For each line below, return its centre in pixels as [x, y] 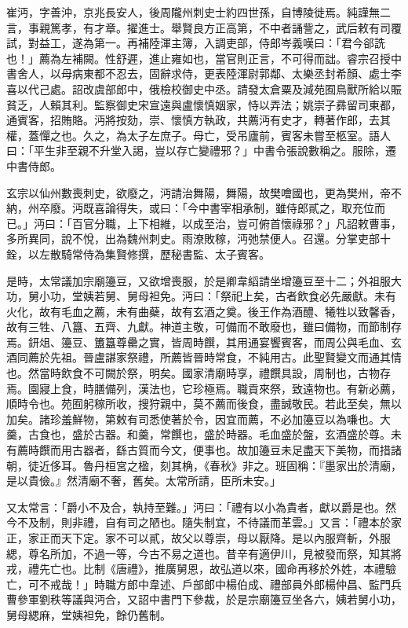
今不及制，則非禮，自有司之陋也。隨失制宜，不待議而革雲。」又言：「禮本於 [199, 522]
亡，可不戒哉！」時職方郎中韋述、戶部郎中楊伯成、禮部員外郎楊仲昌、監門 [199, 584]
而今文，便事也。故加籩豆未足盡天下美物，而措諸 [275, 450]
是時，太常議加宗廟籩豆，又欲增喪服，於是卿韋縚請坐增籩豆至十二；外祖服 [199, 280]
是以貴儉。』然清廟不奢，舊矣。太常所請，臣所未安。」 [144, 481]
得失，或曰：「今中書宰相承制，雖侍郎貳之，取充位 [245, 208]
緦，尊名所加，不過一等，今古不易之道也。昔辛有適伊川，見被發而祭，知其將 [204, 553]
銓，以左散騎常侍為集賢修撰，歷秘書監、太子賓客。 [138, 253]
